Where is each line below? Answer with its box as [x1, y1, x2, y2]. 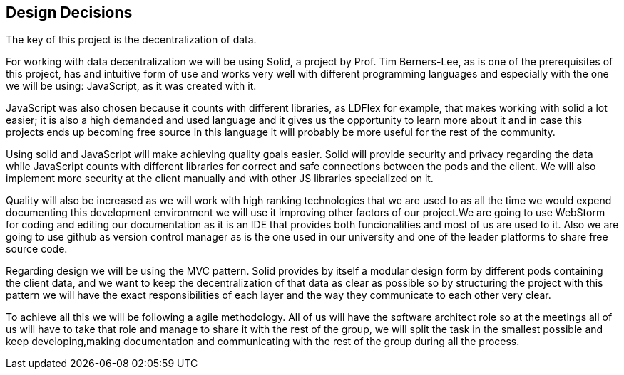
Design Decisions [6, 4, 133, 21]
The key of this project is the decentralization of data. [6, 33, 257, 46]
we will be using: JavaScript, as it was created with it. [6, 80, 257, 93]
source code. [6, 243, 68, 255]
